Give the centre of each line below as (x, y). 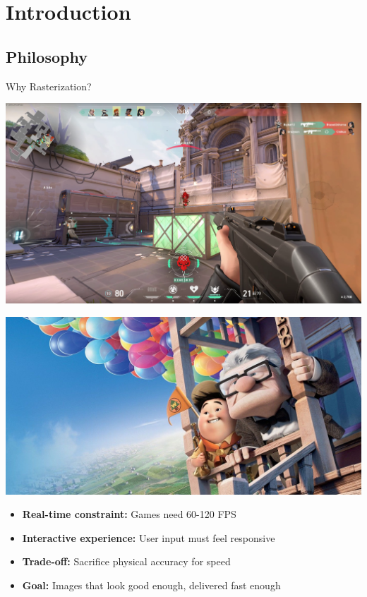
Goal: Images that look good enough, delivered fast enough (151, 585)
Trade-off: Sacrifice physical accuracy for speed (126, 561)
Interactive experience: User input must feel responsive (149, 537)
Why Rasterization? (49, 86)
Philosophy (47, 56)
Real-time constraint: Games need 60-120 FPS (129, 514)
